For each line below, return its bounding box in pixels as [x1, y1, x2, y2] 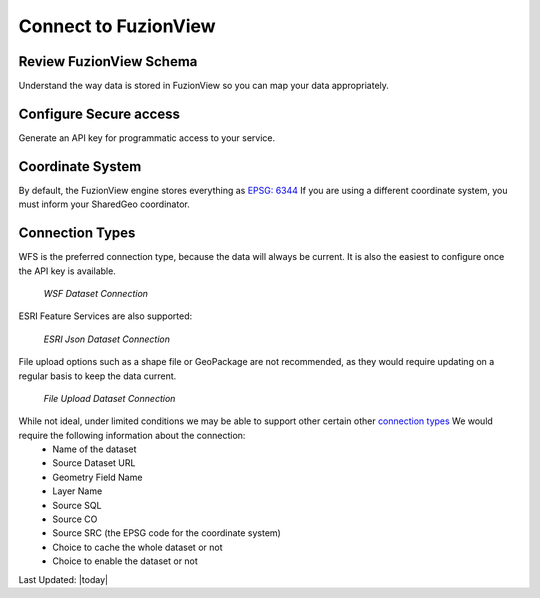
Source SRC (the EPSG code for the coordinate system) [52, 527, 282, 539]
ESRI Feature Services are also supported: [18, 310, 193, 322]
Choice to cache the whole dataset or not [52, 541, 223, 553]
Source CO [52, 513, 98, 525]
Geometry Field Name [52, 471, 143, 483]
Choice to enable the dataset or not [52, 555, 199, 567]
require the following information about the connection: [18, 429, 246, 441]
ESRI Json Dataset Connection [43, 333, 170, 345]
